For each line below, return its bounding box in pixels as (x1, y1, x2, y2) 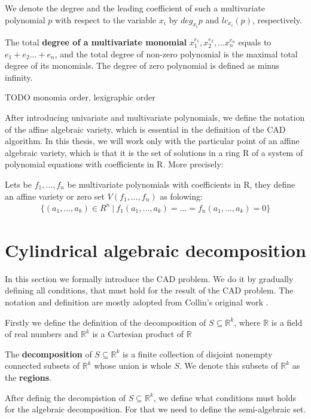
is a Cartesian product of (92, 328, 184, 340)
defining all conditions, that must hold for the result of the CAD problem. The (5, 284, 294, 296)
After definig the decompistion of (5, 391, 126, 403)
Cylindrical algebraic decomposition (5, 237, 306, 262)
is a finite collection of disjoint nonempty (123, 347, 273, 360)
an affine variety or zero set (5, 189, 105, 202)
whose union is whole (94, 359, 172, 372)
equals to (238, 36, 272, 48)
